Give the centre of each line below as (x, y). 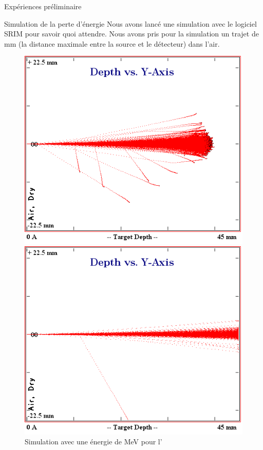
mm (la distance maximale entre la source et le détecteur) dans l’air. (112, 43)
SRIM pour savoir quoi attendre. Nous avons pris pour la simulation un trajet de (131, 34)
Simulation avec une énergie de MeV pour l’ (93, 442)
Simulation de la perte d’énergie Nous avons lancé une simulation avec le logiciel (130, 23)
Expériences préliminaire (43, 6)
